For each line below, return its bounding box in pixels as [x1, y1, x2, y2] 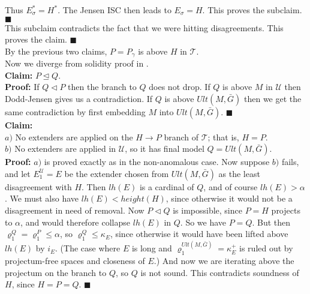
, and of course [203, 180, 258, 193]
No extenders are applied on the [15, 130, 133, 143]
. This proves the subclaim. [202, 4, 302, 16]
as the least [218, 167, 260, 179]
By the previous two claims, [5, 44, 107, 57]
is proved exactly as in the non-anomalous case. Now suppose [44, 155, 270, 168]
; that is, [207, 130, 239, 143]
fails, [281, 155, 299, 168]
